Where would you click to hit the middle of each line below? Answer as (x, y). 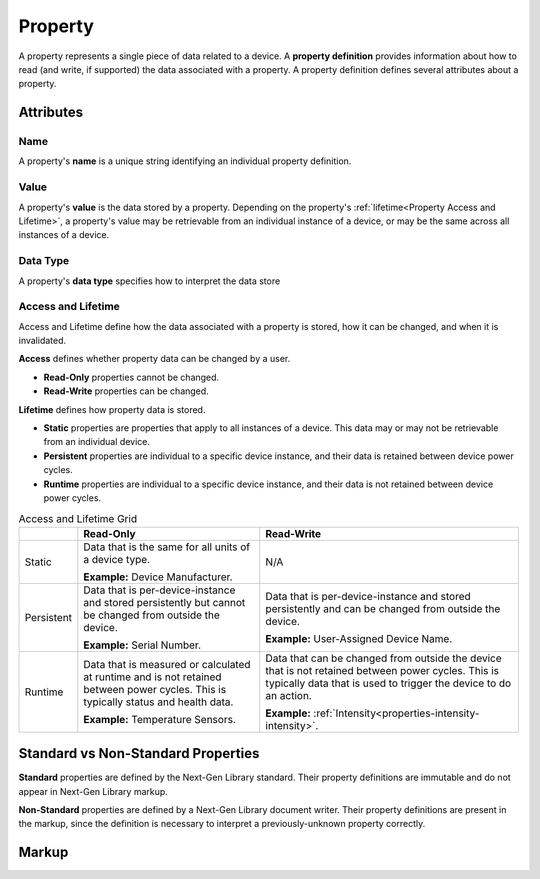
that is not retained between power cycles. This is (382, 670)
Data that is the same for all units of (167, 547)
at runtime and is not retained (152, 677)
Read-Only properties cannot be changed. (131, 377)
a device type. (116, 559)
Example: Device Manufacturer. (158, 577)
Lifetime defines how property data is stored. (112, 409)
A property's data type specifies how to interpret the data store (149, 281)
